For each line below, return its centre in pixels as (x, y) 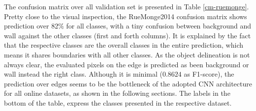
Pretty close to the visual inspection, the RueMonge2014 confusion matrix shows (126, 16)
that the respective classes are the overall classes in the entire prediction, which (124, 45)
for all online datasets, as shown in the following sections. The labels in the (117, 93)
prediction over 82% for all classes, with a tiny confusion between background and (128, 26)
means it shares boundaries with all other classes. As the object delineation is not (127, 54)
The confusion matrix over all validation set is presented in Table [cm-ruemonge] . (127, 6)
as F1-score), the (209, 74)
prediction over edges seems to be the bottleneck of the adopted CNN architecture (128, 83)
